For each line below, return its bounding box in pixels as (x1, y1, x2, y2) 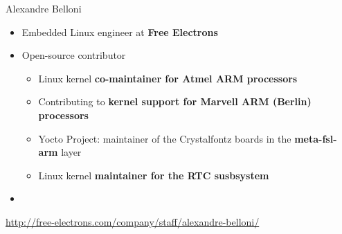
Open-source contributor (21, 48, 126, 62)
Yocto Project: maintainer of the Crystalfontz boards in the (38, 131, 291, 145)
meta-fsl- (294, 131, 337, 145)
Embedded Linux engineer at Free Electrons (21, 24, 218, 39)
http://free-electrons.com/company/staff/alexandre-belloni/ (6, 214, 260, 228)
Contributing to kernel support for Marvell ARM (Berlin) (38, 94, 312, 109)
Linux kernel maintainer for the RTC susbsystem (38, 168, 269, 182)
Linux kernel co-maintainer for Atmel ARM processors (38, 71, 298, 85)
